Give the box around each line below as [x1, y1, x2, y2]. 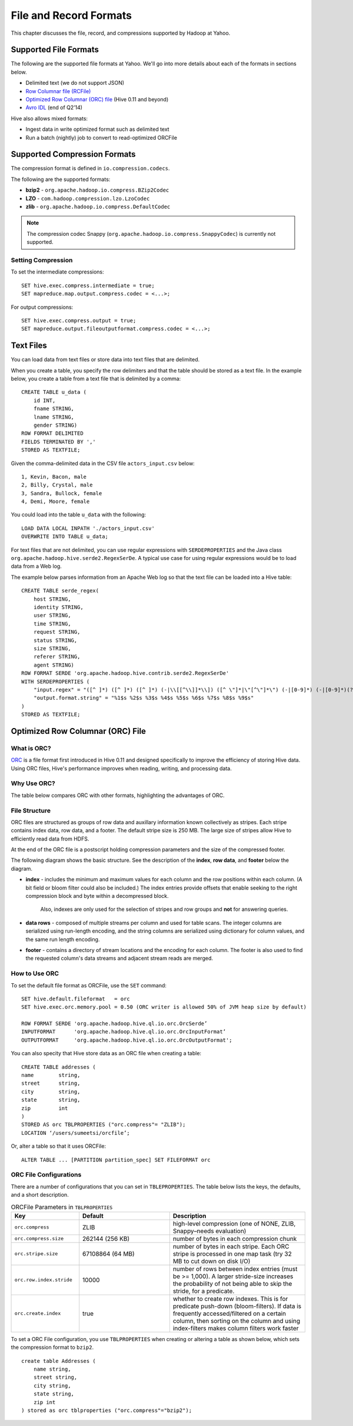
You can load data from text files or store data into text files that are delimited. [11, 356, 200, 363]
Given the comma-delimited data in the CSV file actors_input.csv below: [11, 460, 195, 467]
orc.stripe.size [14, 1250, 58, 1257]
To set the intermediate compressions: [11, 268, 104, 275]
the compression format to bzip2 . [11, 1344, 94, 1351]
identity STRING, [33, 604, 84, 610]
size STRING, [33, 645, 71, 651]
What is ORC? [11, 744, 51, 752]
